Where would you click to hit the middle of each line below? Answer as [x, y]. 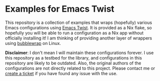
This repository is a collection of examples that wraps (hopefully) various [79, 22]
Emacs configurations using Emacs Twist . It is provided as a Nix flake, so [79, 27]
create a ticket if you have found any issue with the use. [61, 73]
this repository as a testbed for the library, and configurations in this [74, 58]
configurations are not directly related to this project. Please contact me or [80, 68]
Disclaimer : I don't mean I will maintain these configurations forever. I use [80, 53]
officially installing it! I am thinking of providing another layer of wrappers [79, 38]
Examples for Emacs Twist [60, 9]
